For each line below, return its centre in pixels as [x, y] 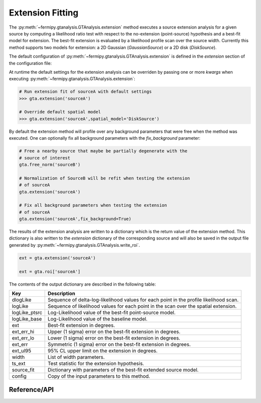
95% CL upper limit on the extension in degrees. [103, 351]
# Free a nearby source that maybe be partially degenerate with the [103, 151]
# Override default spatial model [60, 112]
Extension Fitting [44, 13]
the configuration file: [30, 63]
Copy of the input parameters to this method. [99, 376]
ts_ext [19, 363]
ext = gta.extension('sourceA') [58, 258]
